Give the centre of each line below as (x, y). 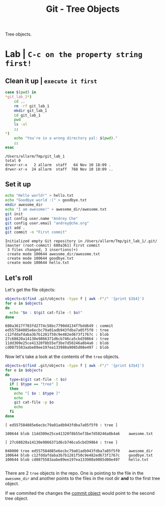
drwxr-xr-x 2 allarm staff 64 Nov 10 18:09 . (58, 165)
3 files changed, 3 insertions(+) (43, 250)
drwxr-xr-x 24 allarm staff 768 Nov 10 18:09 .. (59, 169)
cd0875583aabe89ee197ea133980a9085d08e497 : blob (57, 348)
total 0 (13, 161)
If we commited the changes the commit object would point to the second (80, 493)
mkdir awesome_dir (24, 205)
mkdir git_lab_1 (31, 110)
